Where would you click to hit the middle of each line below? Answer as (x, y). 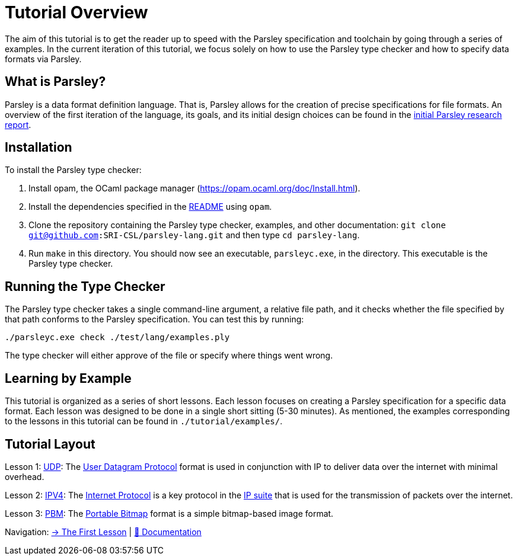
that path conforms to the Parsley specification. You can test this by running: (154, 319)
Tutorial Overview (76, 12)
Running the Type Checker (85, 286)
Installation (39, 148)
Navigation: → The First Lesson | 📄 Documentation (103, 532)
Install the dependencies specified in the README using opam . (150, 207)
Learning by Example (68, 378)
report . (18, 124)
